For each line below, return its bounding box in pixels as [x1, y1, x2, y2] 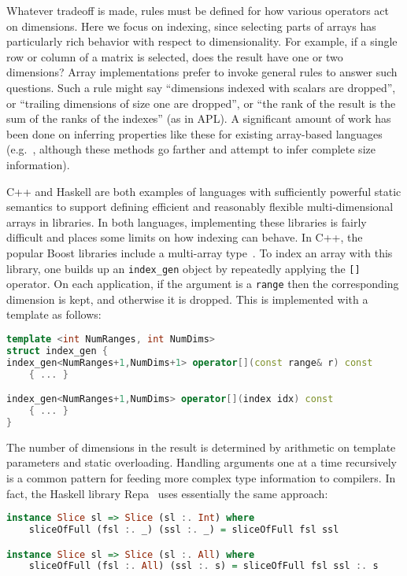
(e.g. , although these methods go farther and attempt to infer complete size [6, 141, 376, 157]
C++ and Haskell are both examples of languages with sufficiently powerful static [6, 183, 401, 199]
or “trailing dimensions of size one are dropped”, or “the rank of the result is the [6, 94, 396, 111]
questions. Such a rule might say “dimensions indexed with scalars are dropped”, [6, 79, 396, 95]
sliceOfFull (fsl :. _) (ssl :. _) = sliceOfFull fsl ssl [28, 524, 339, 536]
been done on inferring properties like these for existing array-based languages [6, 125, 383, 142]
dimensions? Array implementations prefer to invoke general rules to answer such [6, 64, 398, 80]
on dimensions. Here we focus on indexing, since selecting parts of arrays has [6, 17, 376, 34]
